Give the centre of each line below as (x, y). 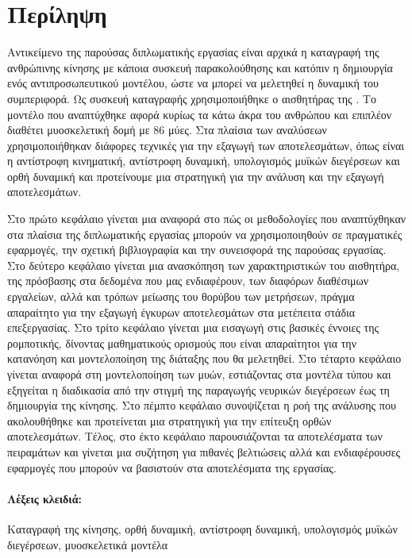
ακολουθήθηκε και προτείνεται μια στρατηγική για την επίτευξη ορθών (169, 420)
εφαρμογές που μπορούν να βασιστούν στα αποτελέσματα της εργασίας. (172, 467)
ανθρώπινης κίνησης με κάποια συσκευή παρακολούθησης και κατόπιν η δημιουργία (200, 67)
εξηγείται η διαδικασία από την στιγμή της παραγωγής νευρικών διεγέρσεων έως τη (198, 389)
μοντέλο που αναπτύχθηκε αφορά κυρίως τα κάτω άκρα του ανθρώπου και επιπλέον (200, 114)
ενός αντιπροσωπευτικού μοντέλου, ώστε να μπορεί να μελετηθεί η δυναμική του (193, 83)
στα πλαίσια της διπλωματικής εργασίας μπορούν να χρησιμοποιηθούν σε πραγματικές (205, 234)
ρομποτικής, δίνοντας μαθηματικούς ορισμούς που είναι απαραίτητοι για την (182, 342)
